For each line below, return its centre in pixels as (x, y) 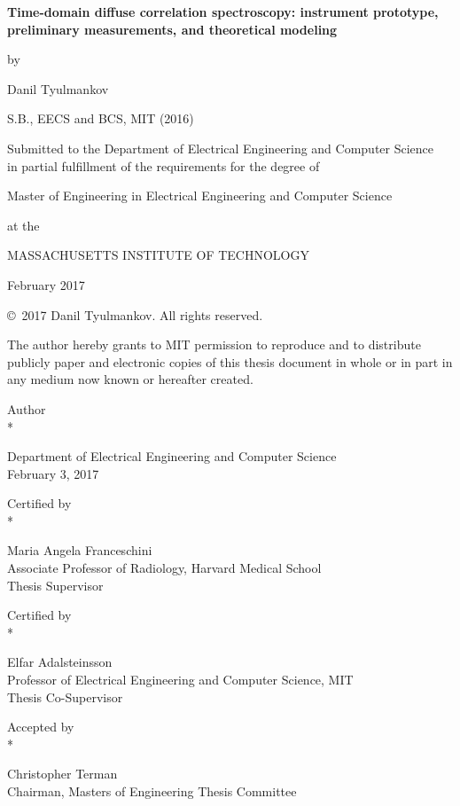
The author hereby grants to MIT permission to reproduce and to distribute (214, 344)
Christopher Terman (62, 774)
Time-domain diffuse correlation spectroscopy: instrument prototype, (223, 12)
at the (23, 225)
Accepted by (41, 727)
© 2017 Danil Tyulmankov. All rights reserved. (135, 314)
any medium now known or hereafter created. (130, 379)
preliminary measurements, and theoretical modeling (172, 29)
